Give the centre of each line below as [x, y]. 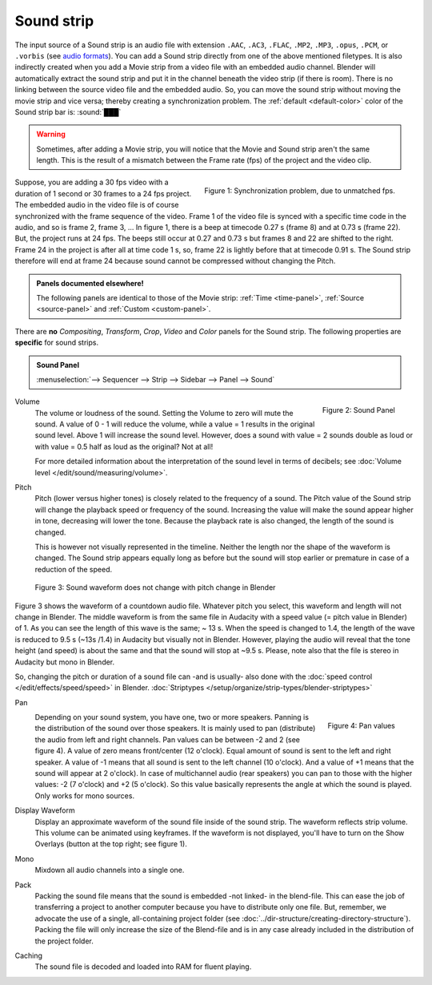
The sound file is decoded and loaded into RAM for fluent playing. [143, 967]
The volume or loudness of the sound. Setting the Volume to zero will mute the [164, 413]
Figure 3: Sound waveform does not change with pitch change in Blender [155, 587]
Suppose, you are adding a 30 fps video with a [92, 182]
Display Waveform [45, 810]
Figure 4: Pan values [361, 725]
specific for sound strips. [57, 343]
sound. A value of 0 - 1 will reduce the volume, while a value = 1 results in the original [175, 424]
